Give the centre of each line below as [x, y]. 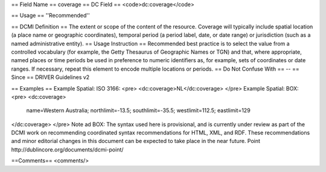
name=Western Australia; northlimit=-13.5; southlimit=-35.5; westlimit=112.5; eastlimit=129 [138, 110]
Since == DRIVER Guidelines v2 [50, 77]
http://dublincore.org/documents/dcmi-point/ [67, 149]
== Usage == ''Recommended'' [50, 16]
